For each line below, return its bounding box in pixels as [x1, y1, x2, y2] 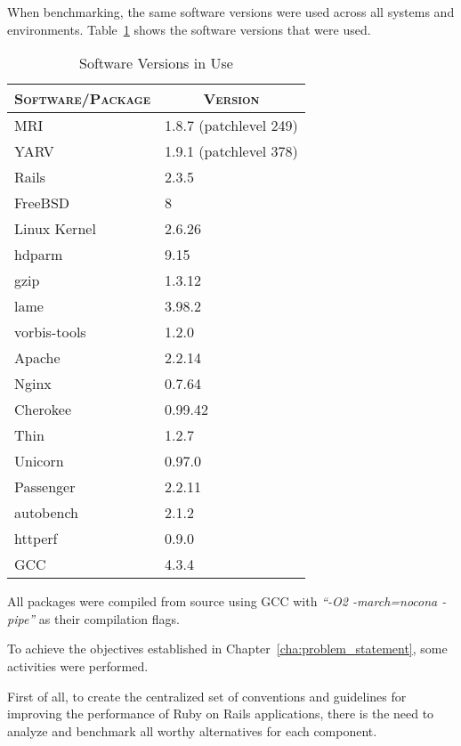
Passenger [14, 476, 76, 498]
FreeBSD [14, 192, 70, 214]
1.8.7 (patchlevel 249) [165, 115, 298, 136]
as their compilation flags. [38, 609, 180, 628]
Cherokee [14, 399, 72, 420]
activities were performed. [7, 656, 149, 675]
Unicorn [14, 450, 64, 472]
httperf [14, 528, 58, 549]
